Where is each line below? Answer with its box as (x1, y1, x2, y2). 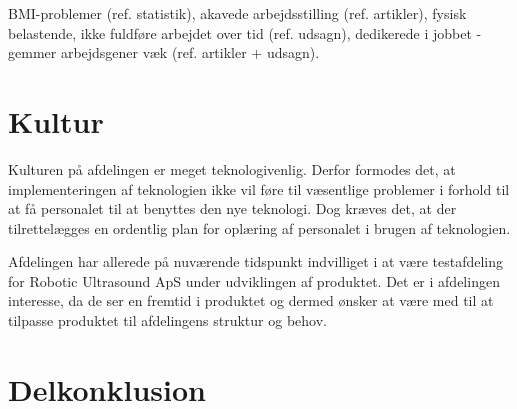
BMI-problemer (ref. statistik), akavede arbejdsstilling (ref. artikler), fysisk (8, 3, 467, 23)
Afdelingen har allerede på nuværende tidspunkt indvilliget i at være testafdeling (8, 251, 504, 272)
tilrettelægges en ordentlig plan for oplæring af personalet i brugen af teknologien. (8, 217, 511, 238)
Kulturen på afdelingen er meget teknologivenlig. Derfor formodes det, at (8, 158, 456, 179)
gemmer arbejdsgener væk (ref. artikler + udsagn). (8, 42, 320, 63)
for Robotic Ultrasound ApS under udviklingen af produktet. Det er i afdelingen (8, 270, 500, 291)
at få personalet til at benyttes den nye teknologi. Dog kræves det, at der (8, 198, 457, 219)
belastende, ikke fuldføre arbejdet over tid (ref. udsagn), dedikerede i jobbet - (8, 22, 482, 43)
